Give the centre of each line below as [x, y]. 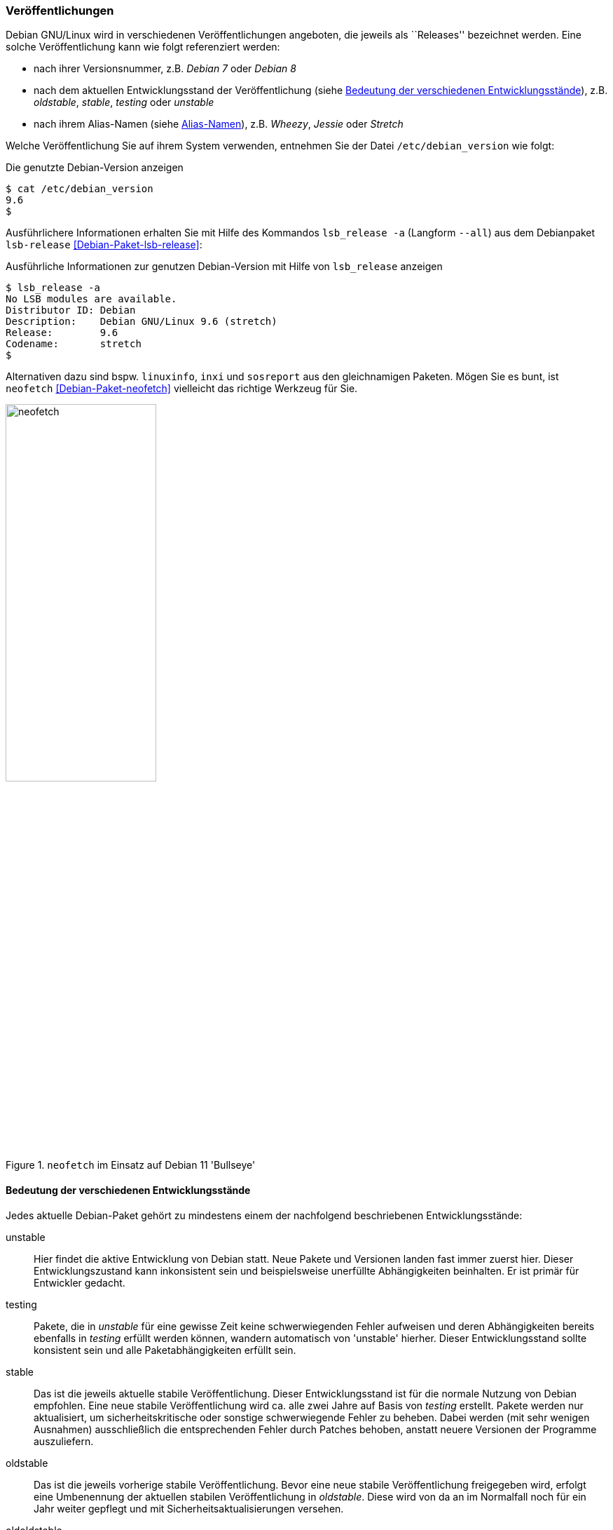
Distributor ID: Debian [71, 310]
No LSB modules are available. [91, 299]
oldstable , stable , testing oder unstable [124, 102]
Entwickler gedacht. [80, 1282]
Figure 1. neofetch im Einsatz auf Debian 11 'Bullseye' [131, 1165]
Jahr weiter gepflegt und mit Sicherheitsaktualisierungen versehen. [189, 1508]
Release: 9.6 [62, 333]
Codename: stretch [74, 344]
